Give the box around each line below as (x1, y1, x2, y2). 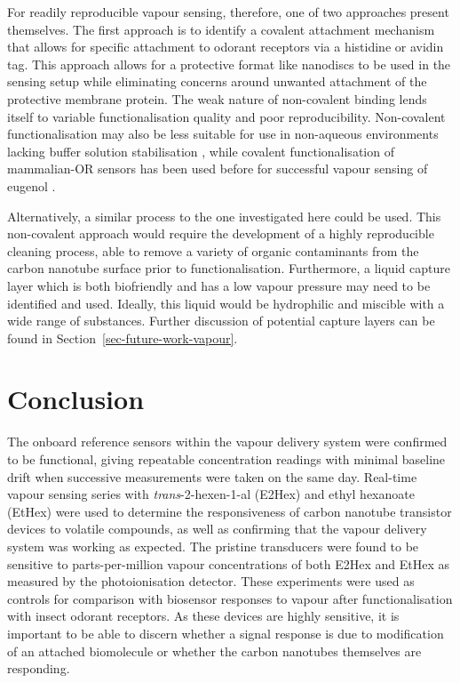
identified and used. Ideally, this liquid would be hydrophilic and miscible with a (7, 293, 445, 312)
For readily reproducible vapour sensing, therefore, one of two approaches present (7, 3, 449, 20)
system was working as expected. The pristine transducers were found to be (7, 536, 419, 555)
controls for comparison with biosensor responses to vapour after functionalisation (7, 589, 453, 607)
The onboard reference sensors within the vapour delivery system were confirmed (7, 432, 448, 451)
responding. (7, 659, 70, 678)
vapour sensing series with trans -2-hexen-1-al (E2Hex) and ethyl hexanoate (7, 485, 415, 503)
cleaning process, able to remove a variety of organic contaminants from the (7, 241, 419, 260)
